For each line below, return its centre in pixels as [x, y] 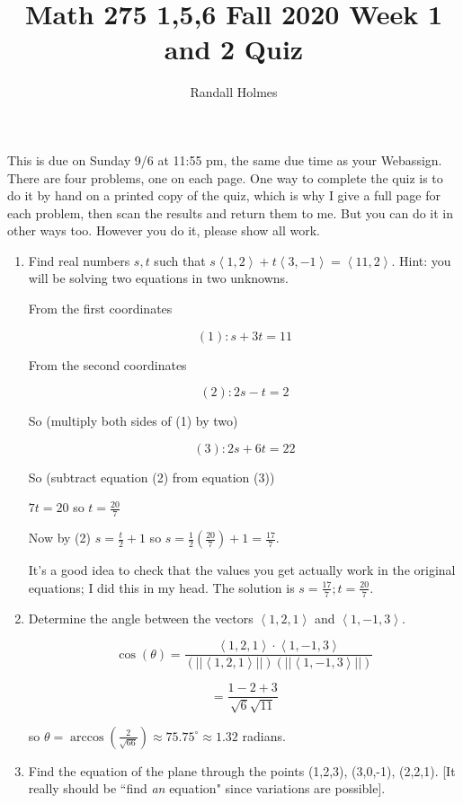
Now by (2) [60, 538]
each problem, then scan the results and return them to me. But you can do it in [231, 212]
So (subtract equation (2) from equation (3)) [151, 477]
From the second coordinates [107, 364]
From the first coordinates [100, 309]
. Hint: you [421, 260]
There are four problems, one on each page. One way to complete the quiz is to [225, 177]
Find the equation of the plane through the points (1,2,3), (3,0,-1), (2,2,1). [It [242, 770]
